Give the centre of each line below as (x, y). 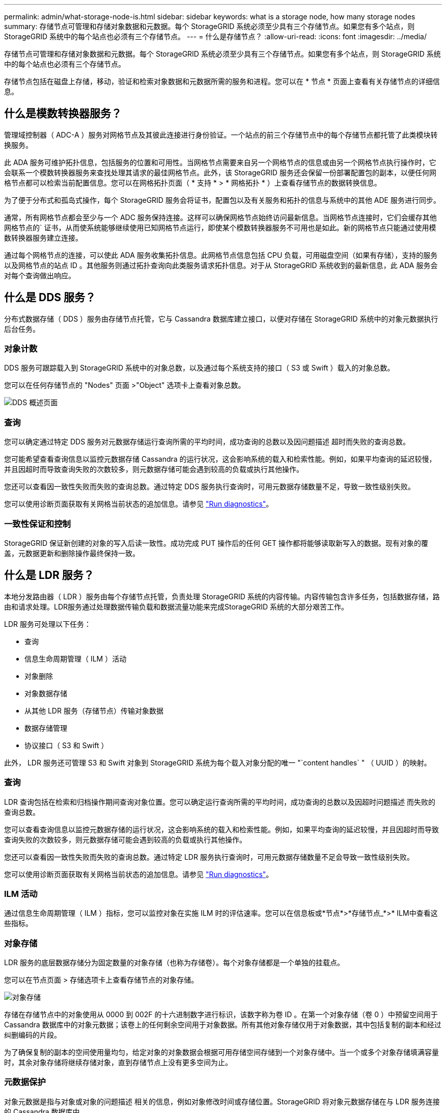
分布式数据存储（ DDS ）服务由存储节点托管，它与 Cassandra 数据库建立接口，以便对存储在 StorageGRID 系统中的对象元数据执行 (221, 319)
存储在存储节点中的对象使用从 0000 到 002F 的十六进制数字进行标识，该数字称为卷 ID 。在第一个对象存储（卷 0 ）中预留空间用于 (221, 1015)
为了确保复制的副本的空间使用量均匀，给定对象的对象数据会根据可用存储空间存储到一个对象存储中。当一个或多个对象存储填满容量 (221, 1052)
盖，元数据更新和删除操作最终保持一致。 (72, 553)
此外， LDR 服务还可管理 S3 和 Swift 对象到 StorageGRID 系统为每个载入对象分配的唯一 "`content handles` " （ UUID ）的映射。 (218, 762)
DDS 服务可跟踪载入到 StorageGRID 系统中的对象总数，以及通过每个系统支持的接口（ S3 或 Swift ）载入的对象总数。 (199, 368)
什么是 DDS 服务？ (50, 298)
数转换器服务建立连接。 (43, 237)
